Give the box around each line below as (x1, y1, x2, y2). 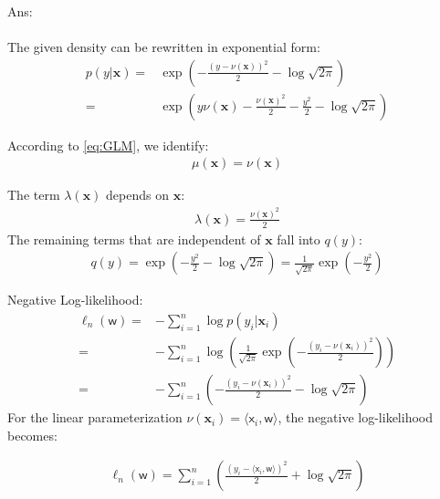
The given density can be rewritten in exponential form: (7, 37, 320, 57)
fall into (277, 229, 320, 248)
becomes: (7, 425, 58, 444)
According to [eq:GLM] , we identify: (7, 135, 209, 154)
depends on (106, 185, 169, 204)
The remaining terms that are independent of (7, 229, 261, 248)
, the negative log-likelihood (278, 408, 434, 427)
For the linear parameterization (7, 408, 183, 427)
